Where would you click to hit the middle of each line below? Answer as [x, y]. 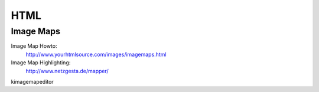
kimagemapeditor [32, 81]
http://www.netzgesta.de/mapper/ [67, 71]
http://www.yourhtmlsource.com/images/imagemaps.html [96, 54]
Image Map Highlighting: [41, 63]
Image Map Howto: [34, 46]
